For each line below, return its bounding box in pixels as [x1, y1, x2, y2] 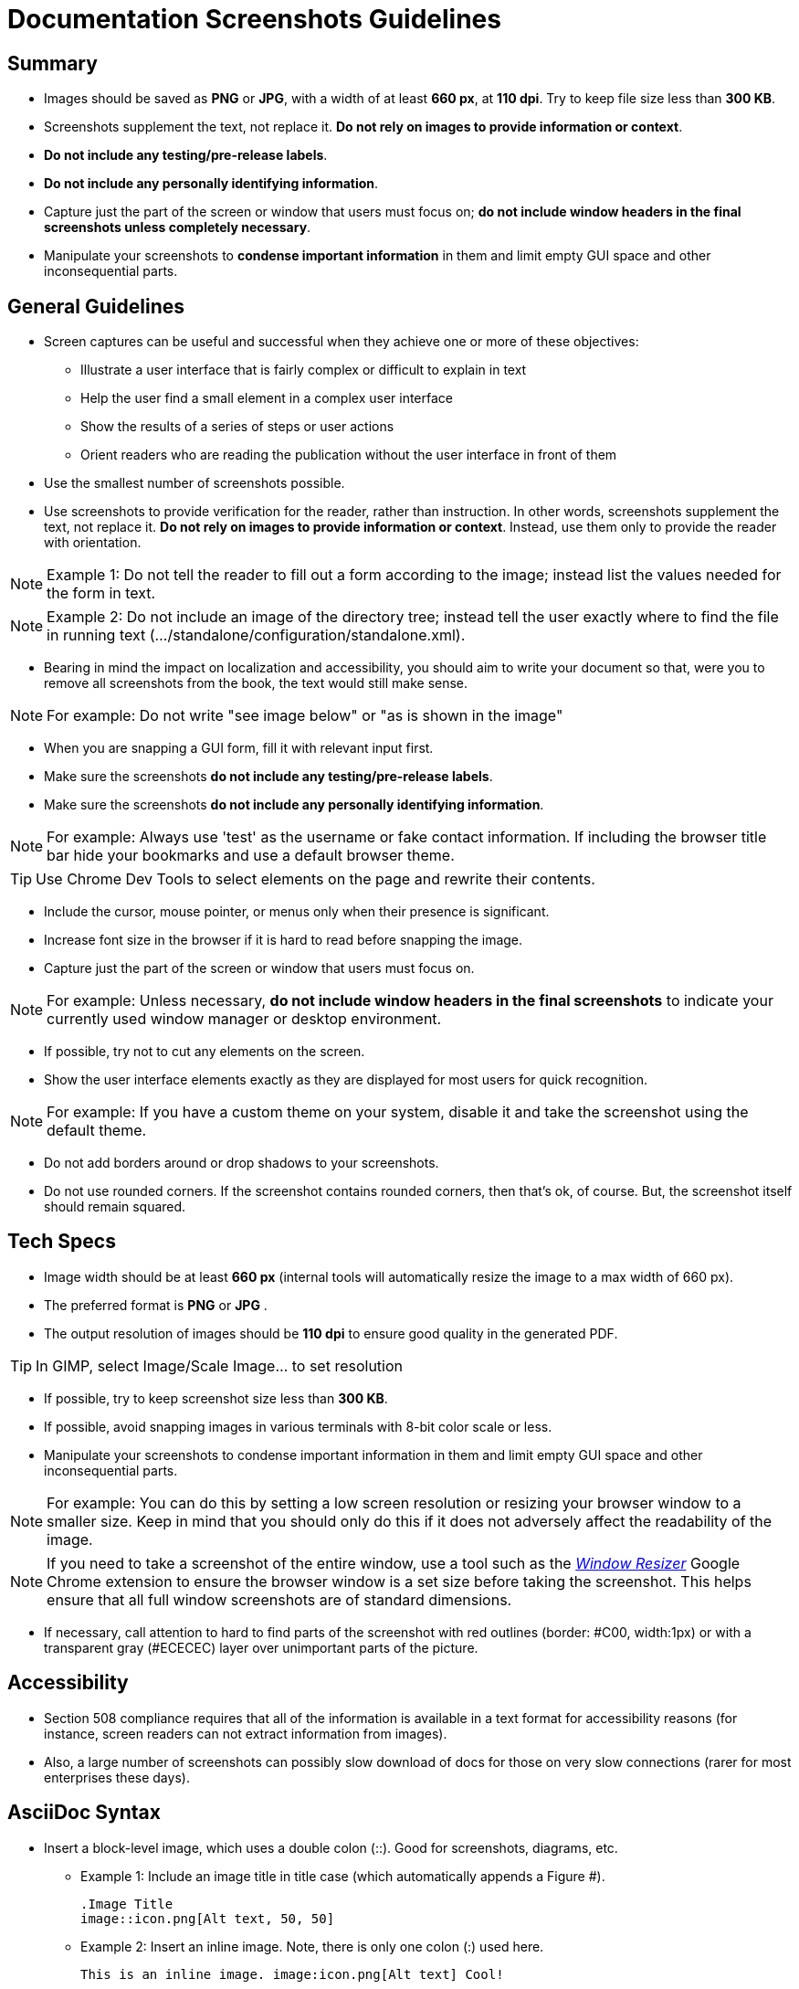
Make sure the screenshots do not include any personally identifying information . [44, 797, 544, 813]
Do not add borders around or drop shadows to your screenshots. [44, 1155, 439, 1171]
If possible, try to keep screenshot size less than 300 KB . [44, 1390, 388, 1406]
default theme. [47, 1121, 147, 1140]
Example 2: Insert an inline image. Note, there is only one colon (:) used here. [80, 1938, 544, 1954]
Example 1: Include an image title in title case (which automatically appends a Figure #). [80, 1867, 605, 1884]
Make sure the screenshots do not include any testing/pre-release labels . [44, 768, 493, 785]
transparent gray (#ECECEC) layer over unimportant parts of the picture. [44, 1639, 478, 1656]
